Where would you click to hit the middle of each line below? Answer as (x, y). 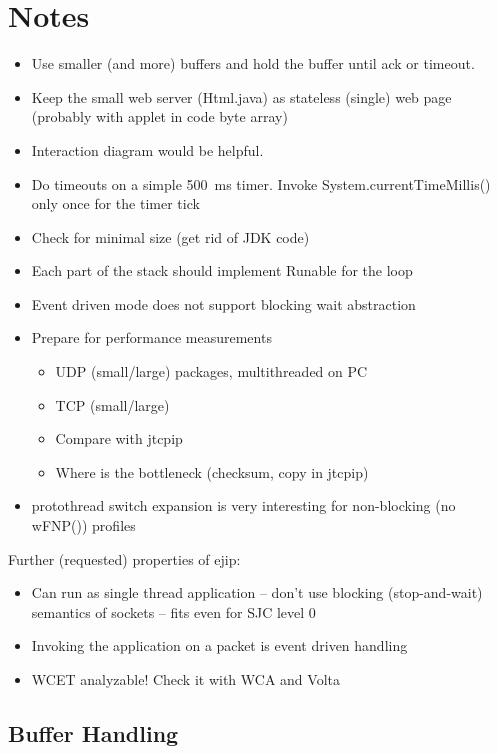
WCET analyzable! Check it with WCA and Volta (185, 679)
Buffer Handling (93, 732)
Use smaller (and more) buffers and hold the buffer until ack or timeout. (253, 63)
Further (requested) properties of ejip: (124, 558)
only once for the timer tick (115, 203)
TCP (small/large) (112, 404)
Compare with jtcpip (119, 438)
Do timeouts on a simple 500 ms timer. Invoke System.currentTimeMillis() (261, 183)
